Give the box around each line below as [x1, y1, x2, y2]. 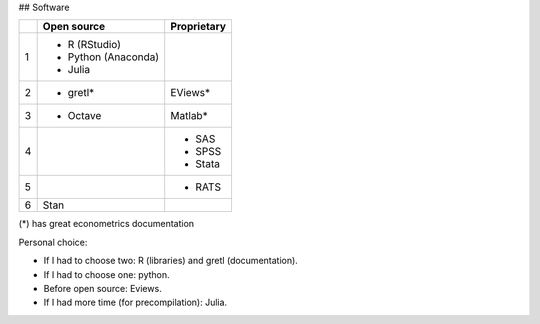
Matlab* [170, 109, 209, 123]
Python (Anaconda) [67, 50, 160, 64]
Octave [67, 109, 102, 123]
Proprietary [170, 20, 227, 34]
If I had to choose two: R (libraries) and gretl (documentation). [43, 255, 299, 267]
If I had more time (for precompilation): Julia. [43, 296, 228, 309]
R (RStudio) [67, 38, 122, 52]
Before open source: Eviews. [43, 282, 162, 294]
